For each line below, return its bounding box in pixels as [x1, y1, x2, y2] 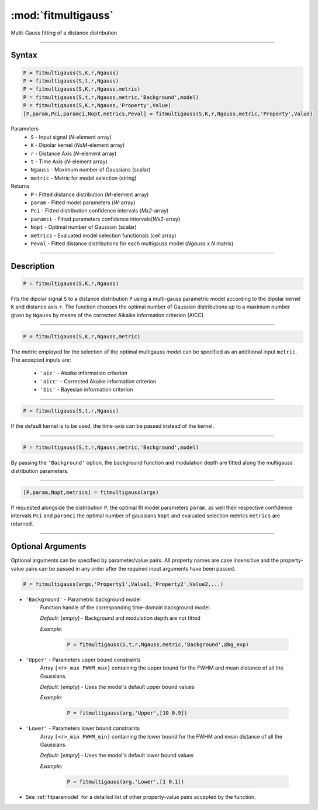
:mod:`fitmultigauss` [11, 9, 114, 22]
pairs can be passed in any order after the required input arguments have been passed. [25, 565, 236, 572]
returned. [11, 520, 33, 527]
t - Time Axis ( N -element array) [30, 158, 108, 165]
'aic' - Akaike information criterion [40, 369, 128, 377]
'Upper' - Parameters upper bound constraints [25, 656, 141, 663]
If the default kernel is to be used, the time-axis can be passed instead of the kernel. [11, 423, 215, 430]
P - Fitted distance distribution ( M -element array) [30, 191, 149, 198]
